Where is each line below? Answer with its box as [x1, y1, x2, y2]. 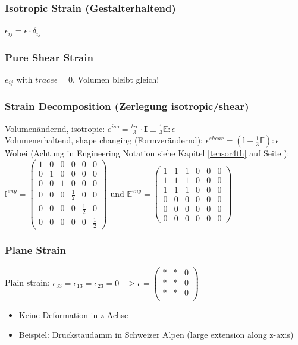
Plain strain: [5, 276, 50, 288]
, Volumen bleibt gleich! [73, 73, 159, 85]
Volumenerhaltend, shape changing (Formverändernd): [5, 134, 203, 146]
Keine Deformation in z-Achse [18, 308, 128, 321]
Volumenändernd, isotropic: [5, 122, 105, 134]
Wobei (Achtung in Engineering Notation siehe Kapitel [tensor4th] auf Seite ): [5, 147, 290, 159]
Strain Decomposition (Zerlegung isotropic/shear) [5, 99, 249, 114]
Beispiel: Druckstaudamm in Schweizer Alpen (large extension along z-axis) [18, 328, 294, 341]
